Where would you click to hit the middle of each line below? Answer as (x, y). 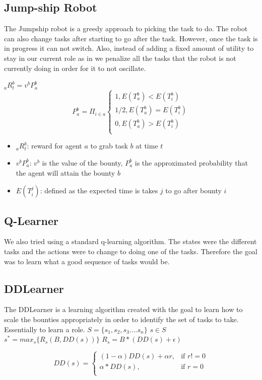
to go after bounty (193, 191)
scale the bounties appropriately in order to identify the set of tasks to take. (121, 319)
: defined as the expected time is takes (99, 191)
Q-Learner (31, 220)
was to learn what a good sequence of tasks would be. (87, 261)
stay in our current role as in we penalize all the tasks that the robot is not (120, 58)
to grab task (109, 146)
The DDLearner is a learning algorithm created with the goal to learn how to (123, 309)
